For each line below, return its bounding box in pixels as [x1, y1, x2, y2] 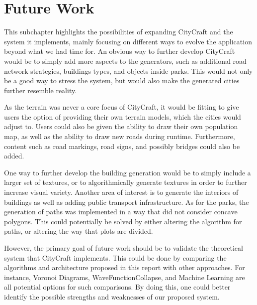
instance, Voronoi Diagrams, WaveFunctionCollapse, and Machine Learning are [4, 272, 245, 282]
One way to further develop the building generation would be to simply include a [4, 167, 251, 177]
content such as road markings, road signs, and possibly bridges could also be [4, 141, 240, 151]
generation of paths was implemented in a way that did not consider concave [4, 206, 238, 217]
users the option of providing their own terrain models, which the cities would [4, 111, 241, 122]
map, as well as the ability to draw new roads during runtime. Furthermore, [4, 131, 235, 142]
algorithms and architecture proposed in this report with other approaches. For [4, 262, 245, 273]
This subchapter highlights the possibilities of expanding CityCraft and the [4, 26, 233, 37]
